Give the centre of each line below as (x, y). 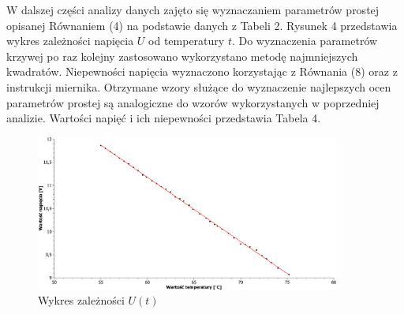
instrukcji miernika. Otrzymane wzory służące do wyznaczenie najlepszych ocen (199, 86)
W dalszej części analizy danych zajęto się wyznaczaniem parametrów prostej (193, 9)
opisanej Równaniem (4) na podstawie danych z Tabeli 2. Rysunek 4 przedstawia (202, 25)
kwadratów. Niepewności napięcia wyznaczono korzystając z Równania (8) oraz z (202, 71)
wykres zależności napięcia (70, 41)
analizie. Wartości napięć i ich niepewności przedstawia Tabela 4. (164, 118)
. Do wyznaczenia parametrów (305, 41)
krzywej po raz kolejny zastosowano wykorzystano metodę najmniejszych (182, 56)
